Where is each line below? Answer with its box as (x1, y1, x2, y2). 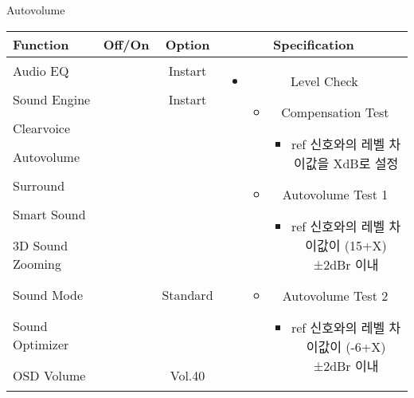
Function (13, 34, 69, 53)
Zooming (13, 254, 61, 274)
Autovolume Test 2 (282, 286, 389, 305)
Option (165, 34, 210, 53)
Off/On (103, 34, 150, 53)
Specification (272, 34, 354, 53)
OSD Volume (13, 365, 86, 384)
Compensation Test (281, 102, 389, 121)
